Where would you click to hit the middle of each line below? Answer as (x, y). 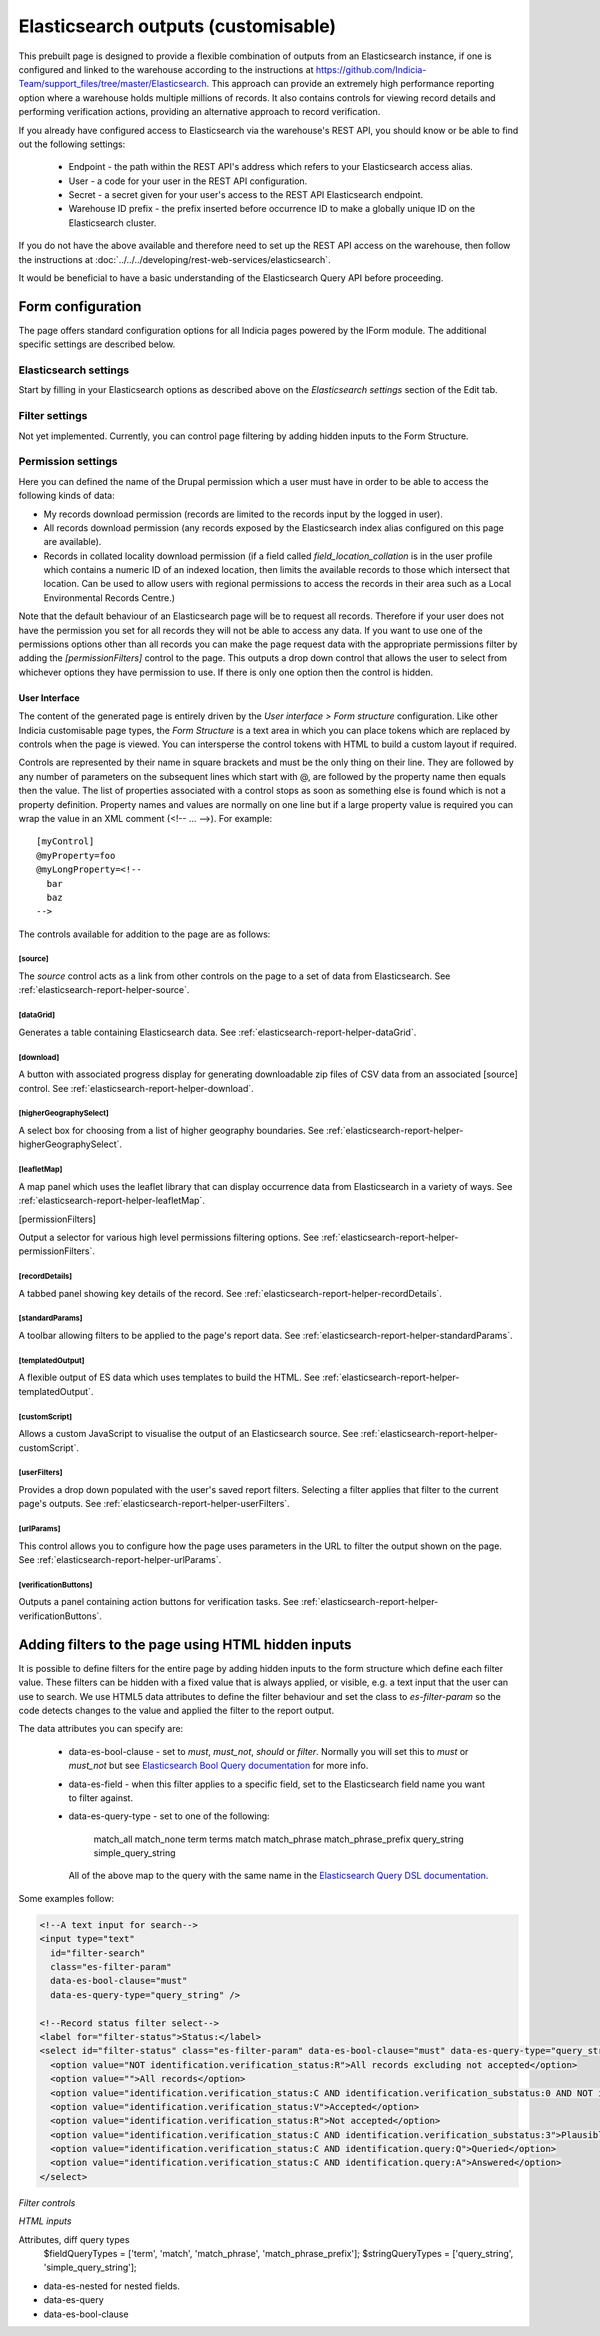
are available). (72, 542)
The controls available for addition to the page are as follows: (144, 934)
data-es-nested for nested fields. (111, 2286)
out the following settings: (72, 144)
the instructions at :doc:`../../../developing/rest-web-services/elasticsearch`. (174, 259)
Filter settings (53, 416)
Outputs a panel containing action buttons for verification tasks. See (158, 1602)
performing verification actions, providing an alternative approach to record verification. (199, 112)
